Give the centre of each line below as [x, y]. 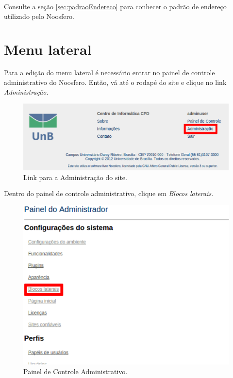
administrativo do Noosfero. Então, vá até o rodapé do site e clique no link [115, 82]
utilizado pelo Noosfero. [39, 16]
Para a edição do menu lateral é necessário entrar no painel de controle [109, 73]
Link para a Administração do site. [75, 177]
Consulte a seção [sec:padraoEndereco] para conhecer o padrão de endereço [115, 6]
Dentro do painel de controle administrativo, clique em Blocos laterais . [109, 193]
